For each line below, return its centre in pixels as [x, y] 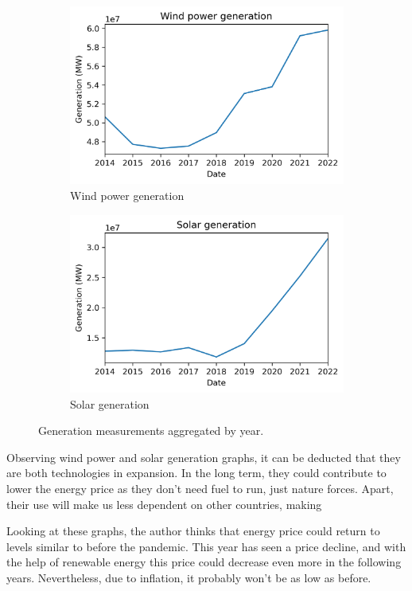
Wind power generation [127, 195]
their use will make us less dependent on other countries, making [164, 504]
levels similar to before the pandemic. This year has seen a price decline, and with [206, 546]
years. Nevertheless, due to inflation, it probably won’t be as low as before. [189, 577]
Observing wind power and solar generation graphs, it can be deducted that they [204, 457]
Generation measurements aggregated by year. [151, 431]
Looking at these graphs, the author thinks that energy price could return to [193, 531]
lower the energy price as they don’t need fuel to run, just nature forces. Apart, [200, 488]
